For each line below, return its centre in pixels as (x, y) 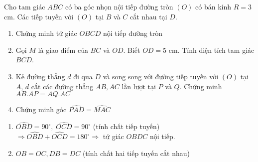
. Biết (132, 50)
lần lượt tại (139, 86)
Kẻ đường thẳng (40, 76)
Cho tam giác (25, 6)
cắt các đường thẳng (62, 86)
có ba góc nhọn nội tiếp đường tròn (119, 6)
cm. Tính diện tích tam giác (211, 50)
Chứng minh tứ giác (46, 33)
